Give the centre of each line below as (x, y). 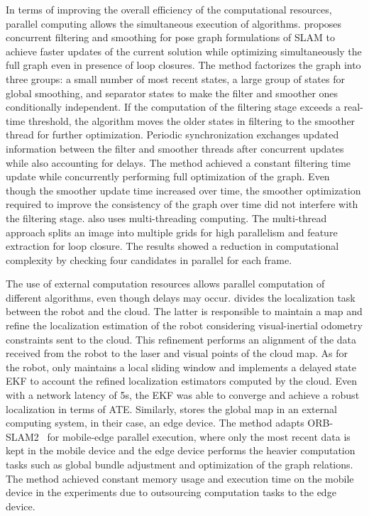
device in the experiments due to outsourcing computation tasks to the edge (171, 492)
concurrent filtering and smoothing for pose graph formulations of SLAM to (170, 37)
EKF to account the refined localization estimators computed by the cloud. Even (182, 381)
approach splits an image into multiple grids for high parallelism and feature (172, 232)
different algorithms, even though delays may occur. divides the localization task (181, 297)
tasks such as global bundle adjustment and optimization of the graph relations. (180, 464)
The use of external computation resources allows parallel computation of (165, 284)
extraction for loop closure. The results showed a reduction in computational (172, 246)
